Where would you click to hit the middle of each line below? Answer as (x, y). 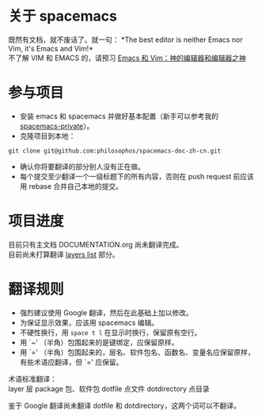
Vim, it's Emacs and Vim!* (51, 48)
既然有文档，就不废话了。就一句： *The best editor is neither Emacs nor (125, 40)
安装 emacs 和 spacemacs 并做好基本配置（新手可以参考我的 (119, 116)
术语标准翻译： (32, 378)
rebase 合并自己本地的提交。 (76, 186)
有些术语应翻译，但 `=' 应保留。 (71, 362)
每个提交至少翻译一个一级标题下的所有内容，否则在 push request (125, 176)
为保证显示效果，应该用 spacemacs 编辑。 (89, 322)
